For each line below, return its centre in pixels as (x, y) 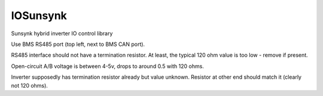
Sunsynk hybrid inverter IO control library (62, 33)
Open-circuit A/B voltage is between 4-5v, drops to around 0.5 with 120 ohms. (108, 66)
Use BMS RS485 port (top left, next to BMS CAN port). (78, 44)
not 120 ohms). (29, 85)
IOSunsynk (39, 16)
